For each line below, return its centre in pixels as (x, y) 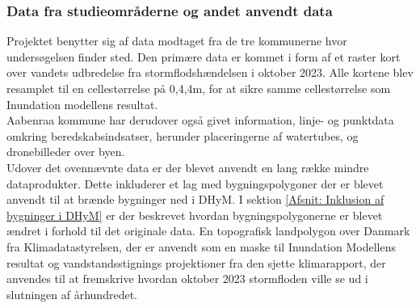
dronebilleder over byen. (66, 152)
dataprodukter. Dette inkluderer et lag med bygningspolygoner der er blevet (195, 183)
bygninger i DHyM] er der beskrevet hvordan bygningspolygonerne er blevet (195, 215)
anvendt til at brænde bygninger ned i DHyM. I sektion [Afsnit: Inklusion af (195, 199)
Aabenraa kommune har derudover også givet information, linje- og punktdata (200, 120)
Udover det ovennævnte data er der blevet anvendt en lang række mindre (188, 167)
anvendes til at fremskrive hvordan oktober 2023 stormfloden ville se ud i (187, 278)
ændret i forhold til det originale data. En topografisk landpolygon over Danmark (208, 231)
